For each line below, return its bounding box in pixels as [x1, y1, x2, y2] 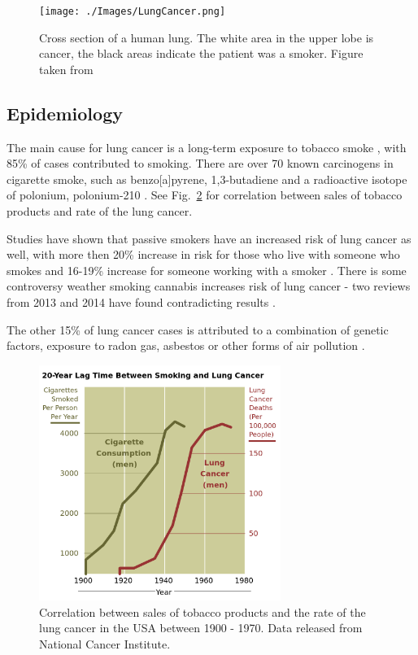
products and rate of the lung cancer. [7, 203, 193, 220]
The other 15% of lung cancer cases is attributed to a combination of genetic [7, 321, 389, 338]
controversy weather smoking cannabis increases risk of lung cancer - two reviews [7, 277, 411, 295]
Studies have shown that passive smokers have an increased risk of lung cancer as [7, 229, 411, 247]
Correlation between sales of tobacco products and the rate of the [39, 603, 366, 620]
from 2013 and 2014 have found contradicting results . [7, 293, 276, 310]
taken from [39, 60, 94, 77]
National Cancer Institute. [39, 635, 171, 652]
